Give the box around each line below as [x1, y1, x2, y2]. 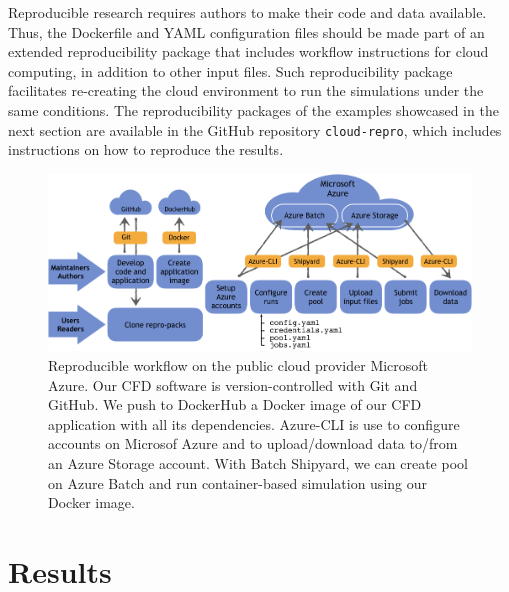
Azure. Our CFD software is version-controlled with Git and [48, 374, 418, 395]
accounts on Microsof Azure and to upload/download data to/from [48, 433, 458, 454]
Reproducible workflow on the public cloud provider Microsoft [48, 355, 429, 376]
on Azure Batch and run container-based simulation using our [48, 472, 427, 493]
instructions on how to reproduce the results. [8, 139, 284, 160]
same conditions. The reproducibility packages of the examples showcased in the [8, 99, 499, 120]
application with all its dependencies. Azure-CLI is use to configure [48, 413, 460, 434]
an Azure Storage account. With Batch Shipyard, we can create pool [48, 453, 468, 474]
